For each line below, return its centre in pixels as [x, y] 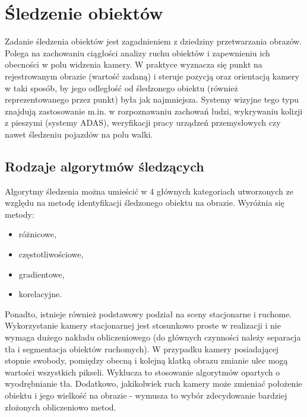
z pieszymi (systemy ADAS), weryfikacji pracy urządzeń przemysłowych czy [143, 122]
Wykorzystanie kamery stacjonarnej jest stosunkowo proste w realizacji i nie [143, 325]
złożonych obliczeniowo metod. [61, 407]
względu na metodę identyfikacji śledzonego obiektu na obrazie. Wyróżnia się [145, 203]
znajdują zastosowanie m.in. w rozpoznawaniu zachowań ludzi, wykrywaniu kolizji [154, 111]
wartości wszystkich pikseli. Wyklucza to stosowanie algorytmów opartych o [143, 372]
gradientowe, [42, 274]
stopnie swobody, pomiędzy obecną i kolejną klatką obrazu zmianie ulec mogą [146, 360]
